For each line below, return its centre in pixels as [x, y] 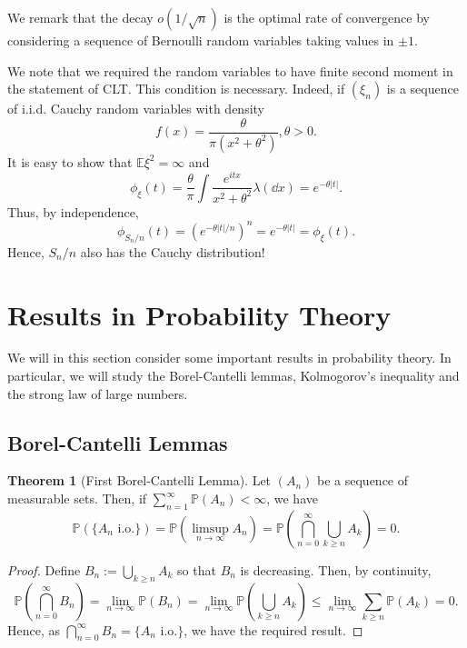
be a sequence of [363, 480]
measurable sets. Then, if [77, 498]
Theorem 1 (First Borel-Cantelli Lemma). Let [139, 480]
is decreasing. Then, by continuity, [336, 569]
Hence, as [34, 629]
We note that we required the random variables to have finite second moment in [230, 70]
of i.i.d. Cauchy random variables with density [136, 109]
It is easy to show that [70, 161]
